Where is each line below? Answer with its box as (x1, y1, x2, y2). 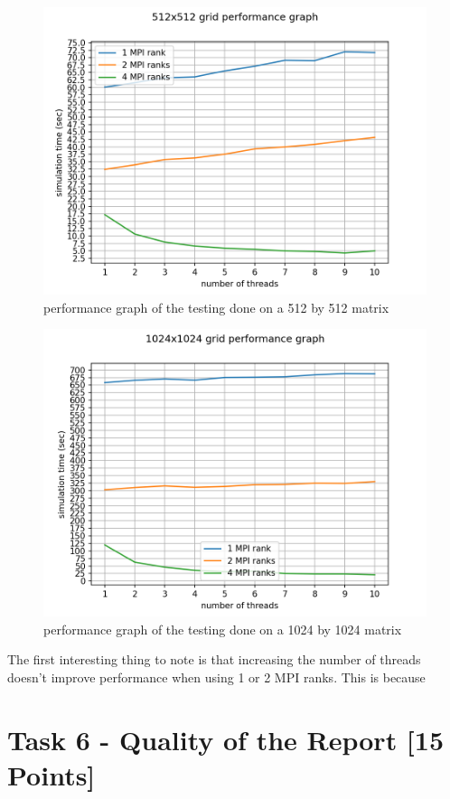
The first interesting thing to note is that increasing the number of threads (7, 650, 421, 669)
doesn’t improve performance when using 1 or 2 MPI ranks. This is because (7, 667, 426, 686)
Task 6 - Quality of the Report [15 (7, 720, 445, 757)
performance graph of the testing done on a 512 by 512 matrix (43, 297, 389, 316)
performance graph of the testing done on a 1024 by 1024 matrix (43, 619, 402, 638)
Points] (7, 756, 96, 793)
